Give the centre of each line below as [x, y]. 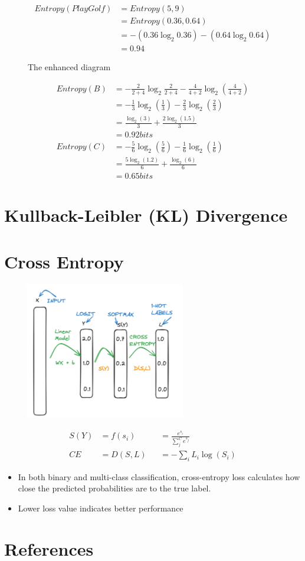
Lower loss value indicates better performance [101, 508]
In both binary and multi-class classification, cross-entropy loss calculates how [159, 476]
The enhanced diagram [69, 67]
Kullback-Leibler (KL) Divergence [146, 215]
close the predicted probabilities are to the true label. [114, 488]
